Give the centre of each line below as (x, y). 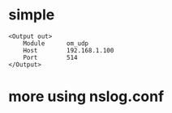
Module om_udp (56, 43)
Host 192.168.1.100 (69, 50)
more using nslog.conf (86, 96)
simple (32, 15)
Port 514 (51, 57)
